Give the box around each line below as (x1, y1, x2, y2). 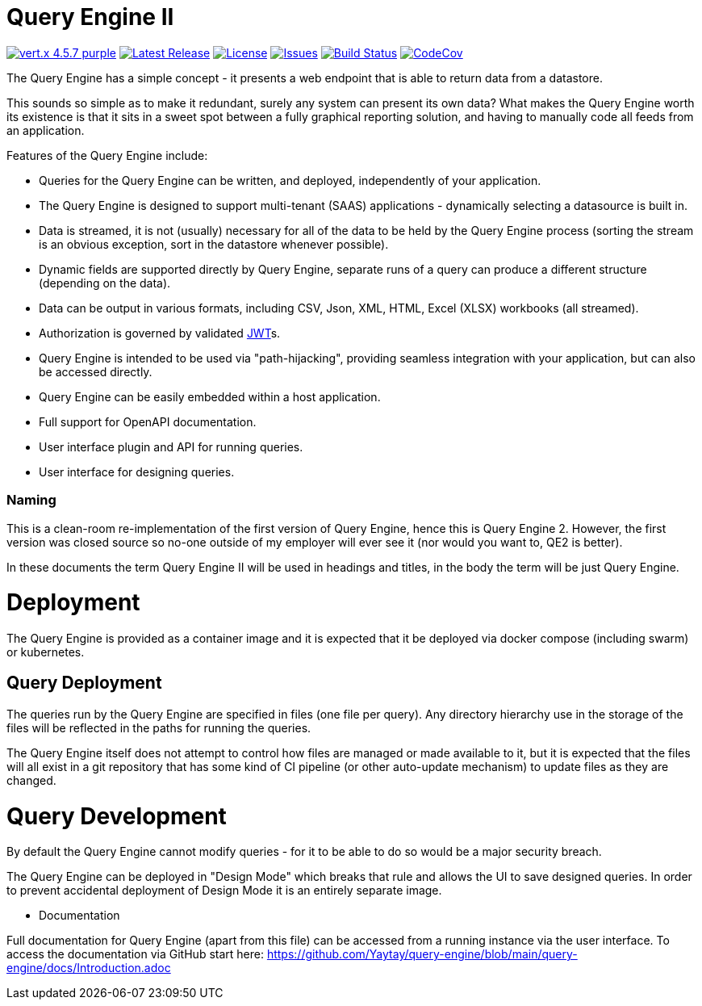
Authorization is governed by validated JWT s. (39, 325, 281, 340)
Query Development (6, 802, 227, 830)
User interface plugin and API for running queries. (39, 439, 303, 454)
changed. (6, 773, 56, 787)
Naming (6, 492, 56, 509)
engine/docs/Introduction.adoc (6, 961, 171, 975)
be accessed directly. (39, 364, 153, 379)
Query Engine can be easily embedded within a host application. (39, 389, 381, 404)
